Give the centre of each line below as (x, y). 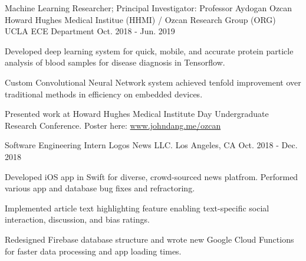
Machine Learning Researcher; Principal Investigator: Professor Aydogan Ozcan (149, 8)
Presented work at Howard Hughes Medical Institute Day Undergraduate (137, 114)
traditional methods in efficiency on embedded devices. (104, 94)
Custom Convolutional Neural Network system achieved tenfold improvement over (153, 82)
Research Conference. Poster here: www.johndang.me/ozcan (113, 125)
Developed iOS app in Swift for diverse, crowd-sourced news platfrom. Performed (152, 176)
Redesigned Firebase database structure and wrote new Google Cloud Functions (149, 239)
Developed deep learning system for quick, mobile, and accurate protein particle (149, 50)
